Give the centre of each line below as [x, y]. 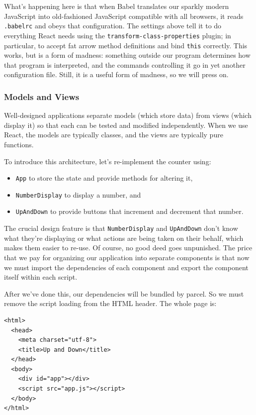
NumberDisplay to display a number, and [78, 194]
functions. [19, 144]
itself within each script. [41, 277]
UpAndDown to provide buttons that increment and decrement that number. [129, 211]
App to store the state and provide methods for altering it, [104, 178]
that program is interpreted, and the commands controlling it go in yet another [125, 64]
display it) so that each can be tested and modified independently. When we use [126, 125]
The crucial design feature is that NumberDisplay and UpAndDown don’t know [121, 228]
